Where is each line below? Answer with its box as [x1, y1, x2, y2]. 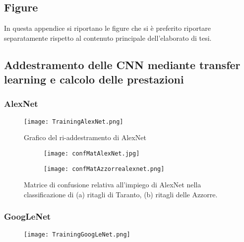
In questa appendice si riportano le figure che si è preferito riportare [4, 23, 211, 33]
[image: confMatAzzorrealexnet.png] [44, 165, 165, 172]
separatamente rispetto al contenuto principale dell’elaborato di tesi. [4, 32, 212, 43]
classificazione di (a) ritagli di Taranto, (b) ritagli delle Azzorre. [24, 189, 218, 199]
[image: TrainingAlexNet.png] [24, 118, 123, 125]
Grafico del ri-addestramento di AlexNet [24, 132, 146, 143]
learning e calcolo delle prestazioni [4, 72, 184, 87]
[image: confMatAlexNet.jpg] [44, 150, 140, 158]
